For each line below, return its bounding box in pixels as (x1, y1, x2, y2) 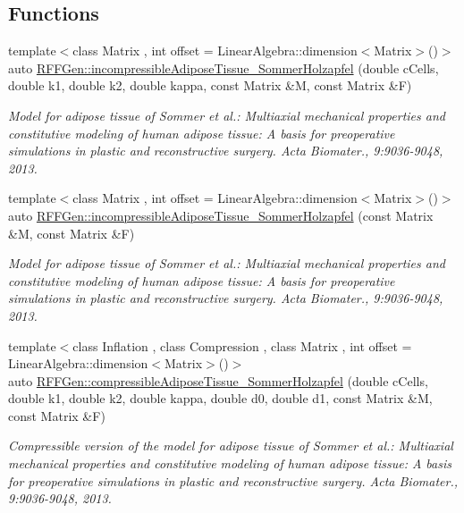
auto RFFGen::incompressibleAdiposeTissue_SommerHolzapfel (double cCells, (8, 58, 439, 77)
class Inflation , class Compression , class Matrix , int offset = (72, 336, 412, 355)
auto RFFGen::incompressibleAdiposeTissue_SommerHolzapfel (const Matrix (8, 206, 434, 224)
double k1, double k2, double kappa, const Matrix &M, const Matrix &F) (8, 76, 412, 95)
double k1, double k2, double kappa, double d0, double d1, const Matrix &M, (8, 389, 433, 408)
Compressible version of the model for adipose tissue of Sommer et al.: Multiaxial (8, 436, 453, 455)
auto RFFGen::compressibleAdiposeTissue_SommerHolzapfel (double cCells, (8, 371, 428, 390)
